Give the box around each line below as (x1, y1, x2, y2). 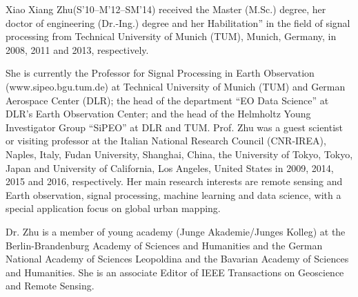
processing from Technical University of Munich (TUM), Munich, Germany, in (6, 29, 337, 44)
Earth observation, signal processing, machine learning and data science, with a (6, 187, 341, 202)
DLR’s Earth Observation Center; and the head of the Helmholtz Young (6, 106, 311, 121)
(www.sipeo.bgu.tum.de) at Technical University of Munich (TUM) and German (6, 79, 346, 93)
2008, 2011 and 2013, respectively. (6, 42, 149, 57)
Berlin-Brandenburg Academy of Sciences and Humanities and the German (6, 238, 323, 252)
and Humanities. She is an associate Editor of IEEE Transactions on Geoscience (6, 265, 344, 279)
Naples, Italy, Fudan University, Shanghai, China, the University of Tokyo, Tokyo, (6, 146, 353, 161)
